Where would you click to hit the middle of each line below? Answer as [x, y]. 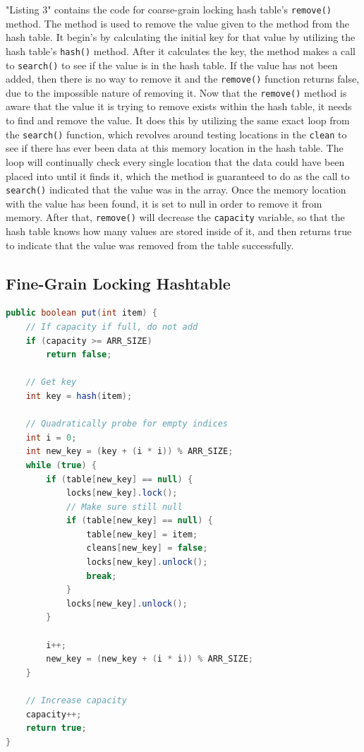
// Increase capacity [76, 701]
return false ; [79, 355]
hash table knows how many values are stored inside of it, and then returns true [179, 231]
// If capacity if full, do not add [112, 327]
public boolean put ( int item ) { [81, 313]
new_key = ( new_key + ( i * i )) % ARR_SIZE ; [150, 659]
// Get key [51, 382]
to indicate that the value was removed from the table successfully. [150, 245]
